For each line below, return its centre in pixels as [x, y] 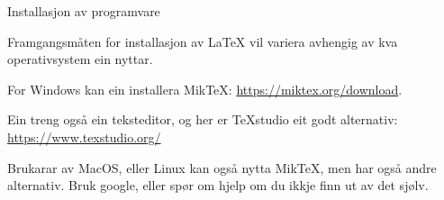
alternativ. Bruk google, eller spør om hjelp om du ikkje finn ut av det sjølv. [218, 185]
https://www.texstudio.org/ [84, 136]
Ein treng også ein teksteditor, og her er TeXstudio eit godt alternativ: [203, 119]
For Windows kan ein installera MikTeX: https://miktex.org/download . [205, 89]
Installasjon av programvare [84, 11]
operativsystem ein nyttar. [80, 59]
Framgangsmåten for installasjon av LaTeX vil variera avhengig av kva [203, 41]
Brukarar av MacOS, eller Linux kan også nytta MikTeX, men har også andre [222, 167]
